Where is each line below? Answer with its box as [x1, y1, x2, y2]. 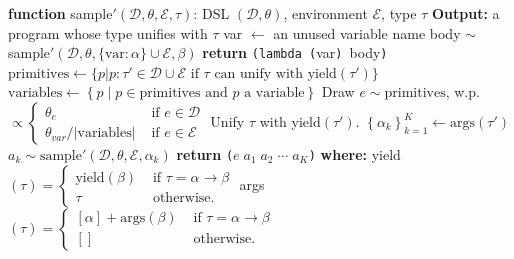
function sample [8, 3, 113, 23]
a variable [244, 86, 305, 101]
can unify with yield [214, 66, 337, 81]
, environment [283, 3, 368, 23]
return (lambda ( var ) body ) [202, 42, 388, 63]
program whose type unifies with [8, 22, 208, 43]
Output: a [431, 3, 500, 23]
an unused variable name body [273, 22, 461, 43]
